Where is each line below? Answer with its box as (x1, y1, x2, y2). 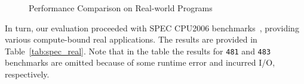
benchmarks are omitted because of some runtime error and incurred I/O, (5, 56, 275, 69)
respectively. (5, 68, 50, 80)
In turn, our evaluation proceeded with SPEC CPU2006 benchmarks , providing (5, 21, 299, 34)
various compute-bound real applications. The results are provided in (5, 33, 257, 46)
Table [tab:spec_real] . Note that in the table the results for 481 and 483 (5, 44, 271, 57)
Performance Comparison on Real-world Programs (29, 2, 213, 14)
